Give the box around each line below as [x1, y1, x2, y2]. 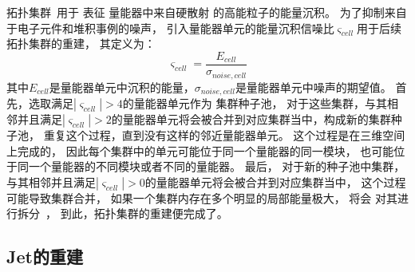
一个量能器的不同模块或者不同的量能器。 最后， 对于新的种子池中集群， [28, 158, 405, 175]
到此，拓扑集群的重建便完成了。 [60, 205, 228, 222]
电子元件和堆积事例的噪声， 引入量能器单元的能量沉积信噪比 [17, 19, 334, 36]
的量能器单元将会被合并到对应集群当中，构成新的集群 [111, 110, 391, 127]
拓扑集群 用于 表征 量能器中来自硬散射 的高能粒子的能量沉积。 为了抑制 [6, 4, 385, 20]
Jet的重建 [6, 244, 83, 269]
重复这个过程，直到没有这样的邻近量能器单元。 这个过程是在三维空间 [43, 126, 405, 143]
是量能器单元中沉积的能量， [49, 78, 195, 95]
